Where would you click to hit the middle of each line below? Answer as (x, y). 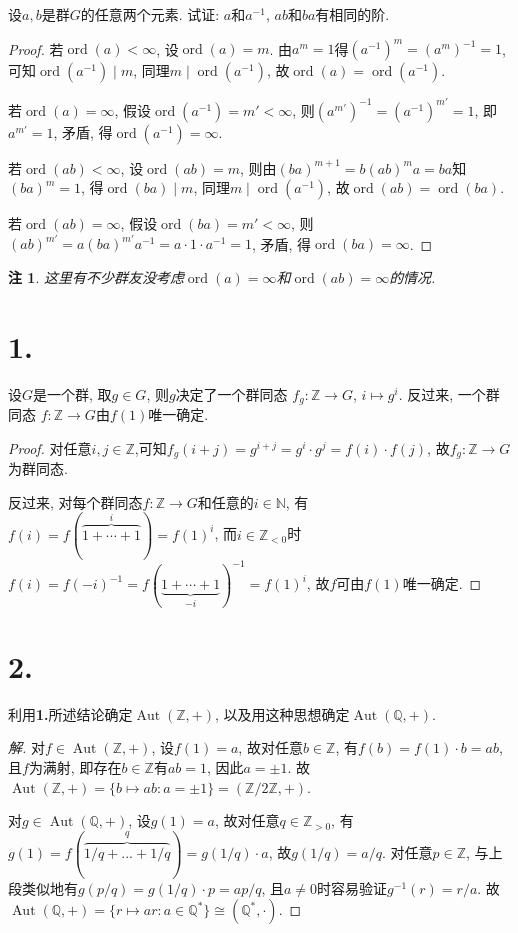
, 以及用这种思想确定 (282, 713)
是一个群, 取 (72, 393)
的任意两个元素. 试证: (150, 14)
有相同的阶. (352, 14)
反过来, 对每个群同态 (75, 501)
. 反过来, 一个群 (449, 393)
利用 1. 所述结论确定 (70, 713)
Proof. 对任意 (50, 447)
